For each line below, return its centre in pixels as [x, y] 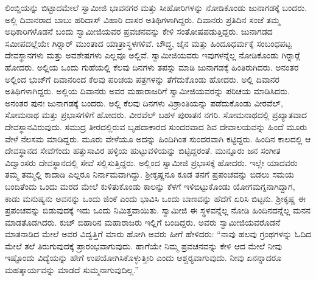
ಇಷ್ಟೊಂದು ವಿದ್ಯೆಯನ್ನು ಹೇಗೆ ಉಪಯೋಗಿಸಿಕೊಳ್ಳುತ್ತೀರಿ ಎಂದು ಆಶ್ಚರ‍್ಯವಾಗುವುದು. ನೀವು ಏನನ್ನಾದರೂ [143, 258]
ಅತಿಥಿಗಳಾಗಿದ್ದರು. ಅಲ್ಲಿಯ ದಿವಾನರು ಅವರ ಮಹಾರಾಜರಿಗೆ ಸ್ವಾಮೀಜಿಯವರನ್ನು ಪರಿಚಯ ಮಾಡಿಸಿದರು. [147, 91]
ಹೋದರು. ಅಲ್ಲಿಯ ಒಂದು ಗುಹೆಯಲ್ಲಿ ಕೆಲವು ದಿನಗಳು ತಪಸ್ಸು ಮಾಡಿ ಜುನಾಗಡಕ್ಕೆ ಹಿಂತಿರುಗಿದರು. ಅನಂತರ [152, 67]
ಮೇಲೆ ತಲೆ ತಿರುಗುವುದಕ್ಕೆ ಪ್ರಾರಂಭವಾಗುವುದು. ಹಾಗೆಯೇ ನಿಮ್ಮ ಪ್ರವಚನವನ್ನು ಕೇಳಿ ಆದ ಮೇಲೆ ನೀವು [144, 245]
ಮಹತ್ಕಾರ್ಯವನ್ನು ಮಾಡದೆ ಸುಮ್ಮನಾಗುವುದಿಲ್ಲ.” [72, 270]
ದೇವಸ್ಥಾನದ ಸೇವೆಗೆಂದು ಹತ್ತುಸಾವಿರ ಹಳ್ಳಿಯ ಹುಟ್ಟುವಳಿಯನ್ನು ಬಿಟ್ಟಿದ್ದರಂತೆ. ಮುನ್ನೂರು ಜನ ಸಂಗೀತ [143, 151]
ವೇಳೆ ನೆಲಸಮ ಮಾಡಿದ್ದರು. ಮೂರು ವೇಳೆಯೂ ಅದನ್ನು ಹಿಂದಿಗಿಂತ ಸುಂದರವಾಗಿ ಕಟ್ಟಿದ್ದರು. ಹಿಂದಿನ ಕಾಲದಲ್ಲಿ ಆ [158, 138]
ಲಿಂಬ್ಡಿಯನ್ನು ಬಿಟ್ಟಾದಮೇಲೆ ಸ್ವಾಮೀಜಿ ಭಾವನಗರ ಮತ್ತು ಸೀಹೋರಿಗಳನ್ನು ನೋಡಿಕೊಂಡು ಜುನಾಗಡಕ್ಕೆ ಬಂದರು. [156, 7]
